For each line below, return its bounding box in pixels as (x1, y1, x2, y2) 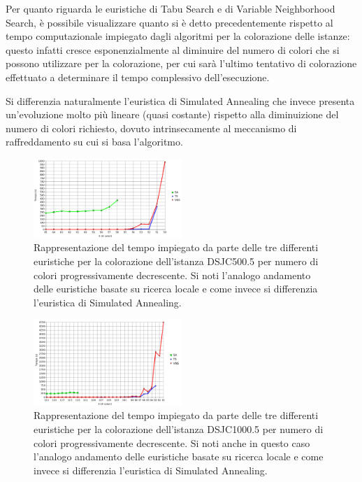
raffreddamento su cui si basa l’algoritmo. (6, 134, 183, 149)
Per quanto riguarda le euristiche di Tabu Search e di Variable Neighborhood (6, 1, 335, 15)
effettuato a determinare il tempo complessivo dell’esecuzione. (6, 69, 270, 84)
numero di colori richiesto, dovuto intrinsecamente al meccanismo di (6, 120, 297, 135)
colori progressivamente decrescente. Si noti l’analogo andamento (34, 267, 311, 282)
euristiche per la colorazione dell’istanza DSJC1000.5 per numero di (34, 421, 324, 436)
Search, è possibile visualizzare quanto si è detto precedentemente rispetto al (6, 15, 333, 29)
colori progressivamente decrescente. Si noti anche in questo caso (34, 435, 310, 450)
